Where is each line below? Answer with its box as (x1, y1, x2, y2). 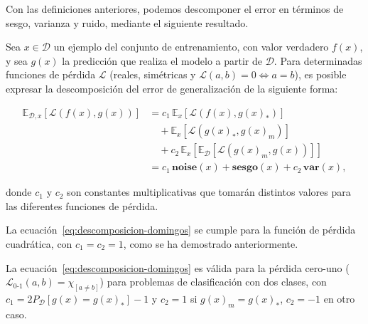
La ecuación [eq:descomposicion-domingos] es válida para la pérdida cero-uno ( (6, 260, 350, 275)
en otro (323, 291, 355, 305)
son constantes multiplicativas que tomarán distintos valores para (67, 184, 351, 199)
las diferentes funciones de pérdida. (6, 198, 158, 213)
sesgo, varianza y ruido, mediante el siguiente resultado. (6, 15, 249, 30)
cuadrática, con (6, 236, 72, 251)
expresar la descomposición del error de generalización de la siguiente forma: (6, 80, 338, 95)
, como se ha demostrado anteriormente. (123, 236, 298, 251)
